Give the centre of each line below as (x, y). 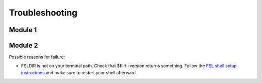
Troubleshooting (43, 13)
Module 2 (24, 45)
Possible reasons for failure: (37, 57)
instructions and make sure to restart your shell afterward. (79, 72)
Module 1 (23, 30)
